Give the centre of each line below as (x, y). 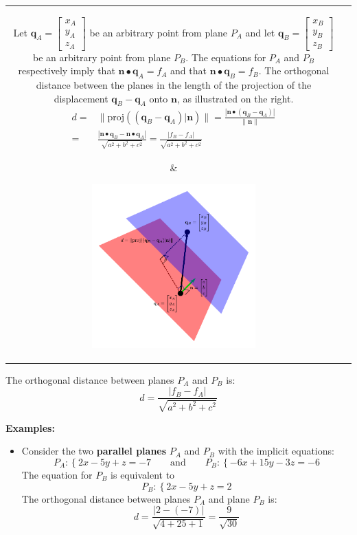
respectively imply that (67, 70)
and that (188, 70)
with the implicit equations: (276, 451)
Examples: (30, 427)
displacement (81, 98)
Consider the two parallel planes (94, 451)
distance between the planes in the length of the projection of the (174, 84)
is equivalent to (143, 474)
